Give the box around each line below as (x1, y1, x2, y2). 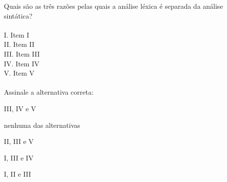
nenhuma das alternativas (4, 120, 80, 130)
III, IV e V (4, 103, 37, 113)
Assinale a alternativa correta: (4, 87, 94, 97)
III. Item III (4, 48, 40, 59)
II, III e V (4, 136, 34, 146)
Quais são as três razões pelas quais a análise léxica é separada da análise (4, 1, 223, 11)
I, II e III (4, 169, 31, 179)
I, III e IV (4, 152, 34, 162)
